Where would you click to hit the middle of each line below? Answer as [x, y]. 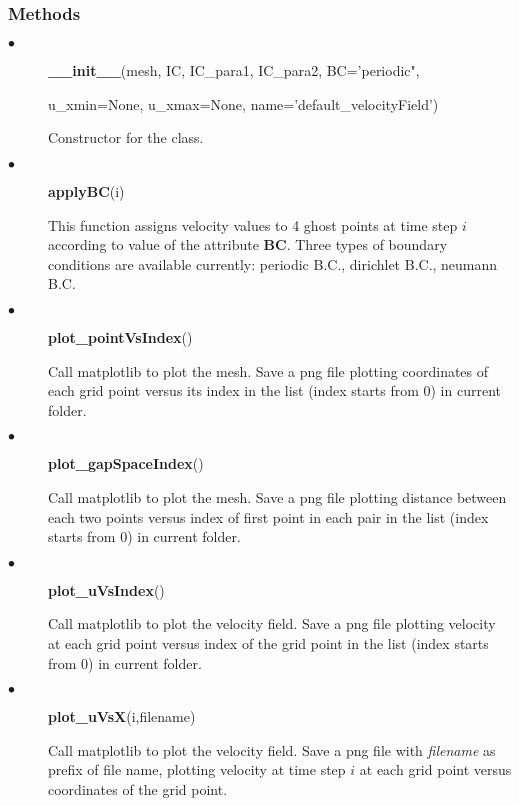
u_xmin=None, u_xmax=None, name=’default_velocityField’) [243, 103]
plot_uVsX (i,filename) [122, 716]
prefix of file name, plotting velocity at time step [197, 769]
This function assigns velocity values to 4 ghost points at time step [253, 224]
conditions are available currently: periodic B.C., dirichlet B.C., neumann [273, 263]
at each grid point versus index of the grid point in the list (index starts [268, 642]
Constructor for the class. [126, 137]
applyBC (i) [86, 191]
